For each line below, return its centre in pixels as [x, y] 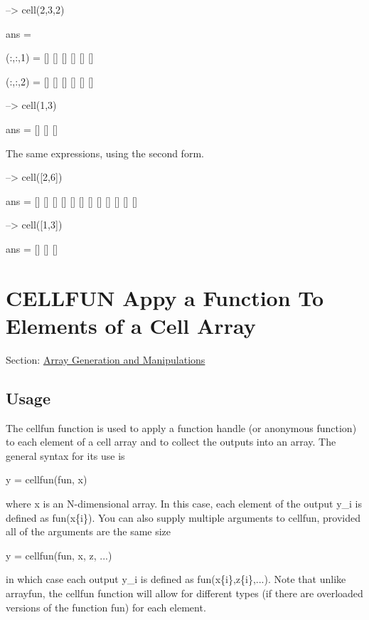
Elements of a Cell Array [131, 325]
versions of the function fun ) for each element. [106, 607]
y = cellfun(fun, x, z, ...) [59, 555]
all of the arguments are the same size [89, 531]
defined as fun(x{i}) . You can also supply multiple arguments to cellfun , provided [183, 517]
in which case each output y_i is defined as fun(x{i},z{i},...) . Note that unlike [176, 579]
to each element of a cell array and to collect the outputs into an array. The [171, 442]
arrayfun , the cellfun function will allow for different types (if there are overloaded [184, 593]
